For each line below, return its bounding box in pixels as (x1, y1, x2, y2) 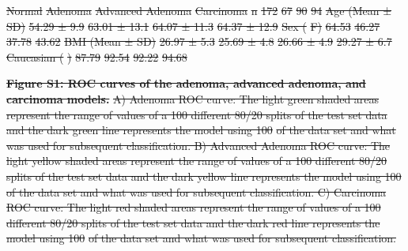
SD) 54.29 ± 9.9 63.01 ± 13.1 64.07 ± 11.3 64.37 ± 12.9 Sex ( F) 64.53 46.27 (6, 17, 380, 34)
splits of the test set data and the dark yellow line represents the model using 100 (6, 167, 402, 184)
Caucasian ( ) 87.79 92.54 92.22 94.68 (6, 48, 187, 65)
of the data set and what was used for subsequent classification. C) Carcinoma (6, 183, 387, 200)
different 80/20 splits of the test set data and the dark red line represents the (6, 214, 380, 230)
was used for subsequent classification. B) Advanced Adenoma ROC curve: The (6, 137, 391, 153)
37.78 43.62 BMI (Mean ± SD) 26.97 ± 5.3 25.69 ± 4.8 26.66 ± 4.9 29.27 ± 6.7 (6, 33, 392, 50)
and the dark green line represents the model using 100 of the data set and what (6, 122, 396, 138)
